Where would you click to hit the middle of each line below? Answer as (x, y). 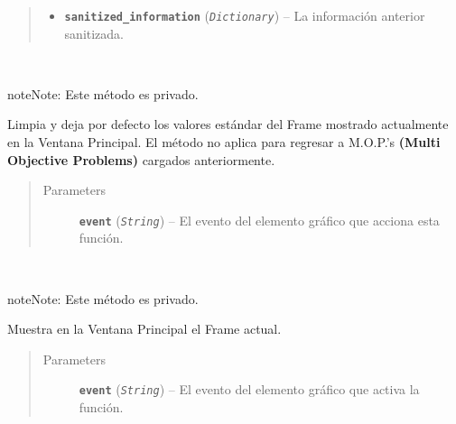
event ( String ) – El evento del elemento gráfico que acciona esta (259, 220)
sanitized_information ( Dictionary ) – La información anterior (245, 15)
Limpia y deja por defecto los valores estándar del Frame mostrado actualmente (228, 124)
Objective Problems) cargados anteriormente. (141, 159)
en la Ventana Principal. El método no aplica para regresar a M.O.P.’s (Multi (224, 142)
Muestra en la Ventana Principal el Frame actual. (144, 329)
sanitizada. (94, 33)
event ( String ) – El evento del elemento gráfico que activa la (249, 389)
